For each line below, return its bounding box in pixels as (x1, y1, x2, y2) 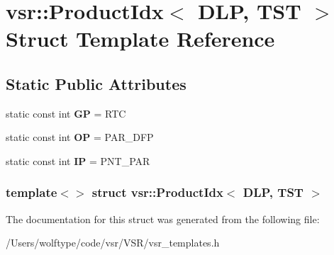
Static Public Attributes (6, 72, 187, 94)
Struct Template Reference (6, 24, 275, 53)
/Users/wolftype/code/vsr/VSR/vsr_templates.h (6, 235, 220, 250)
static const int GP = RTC (6, 106, 126, 120)
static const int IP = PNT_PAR (6, 153, 150, 168)
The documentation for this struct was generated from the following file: (6, 211, 320, 226)
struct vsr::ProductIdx (91, 183, 223, 201)
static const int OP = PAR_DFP (6, 130, 154, 144)
